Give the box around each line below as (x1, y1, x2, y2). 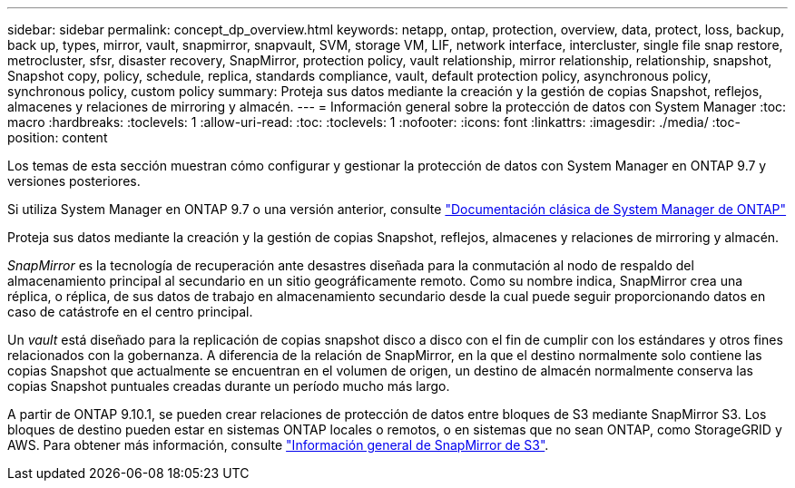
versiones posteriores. (7, 173, 141, 189)
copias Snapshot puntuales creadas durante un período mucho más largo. (7, 378, 450, 394)
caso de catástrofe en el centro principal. (7, 304, 253, 319)
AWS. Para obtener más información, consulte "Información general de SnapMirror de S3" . (7, 437, 549, 453)
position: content (7, 130, 108, 145)
